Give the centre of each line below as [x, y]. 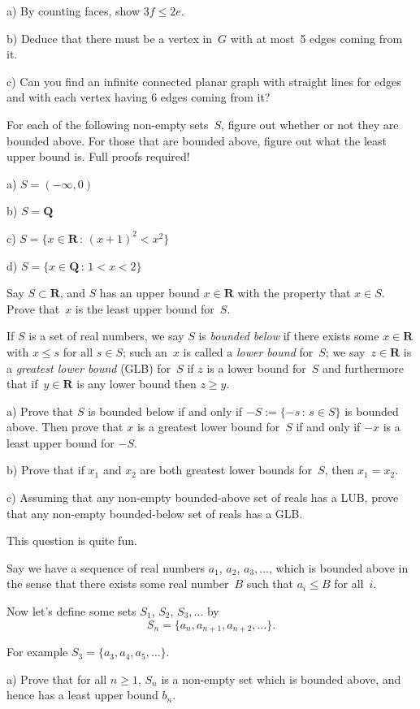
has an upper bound [149, 293]
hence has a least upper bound [82, 695]
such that [270, 584]
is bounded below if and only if [165, 411]
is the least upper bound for [145, 308]
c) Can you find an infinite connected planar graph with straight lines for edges [204, 81]
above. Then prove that [65, 427]
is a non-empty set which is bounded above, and [281, 679]
